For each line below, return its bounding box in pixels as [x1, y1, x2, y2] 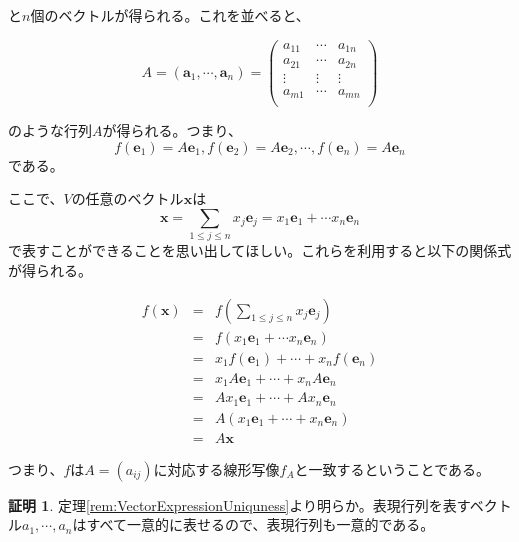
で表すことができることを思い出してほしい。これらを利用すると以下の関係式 [8, 240, 512, 261]
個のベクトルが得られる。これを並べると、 [30, 5, 310, 25]
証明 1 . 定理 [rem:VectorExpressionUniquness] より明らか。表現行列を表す [8, 494, 470, 515]
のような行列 [8, 120, 92, 141]
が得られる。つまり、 [102, 120, 242, 141]
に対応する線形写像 [153, 458, 280, 479]
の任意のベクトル [71, 188, 184, 209]
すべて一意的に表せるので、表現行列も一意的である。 [86, 514, 435, 535]
